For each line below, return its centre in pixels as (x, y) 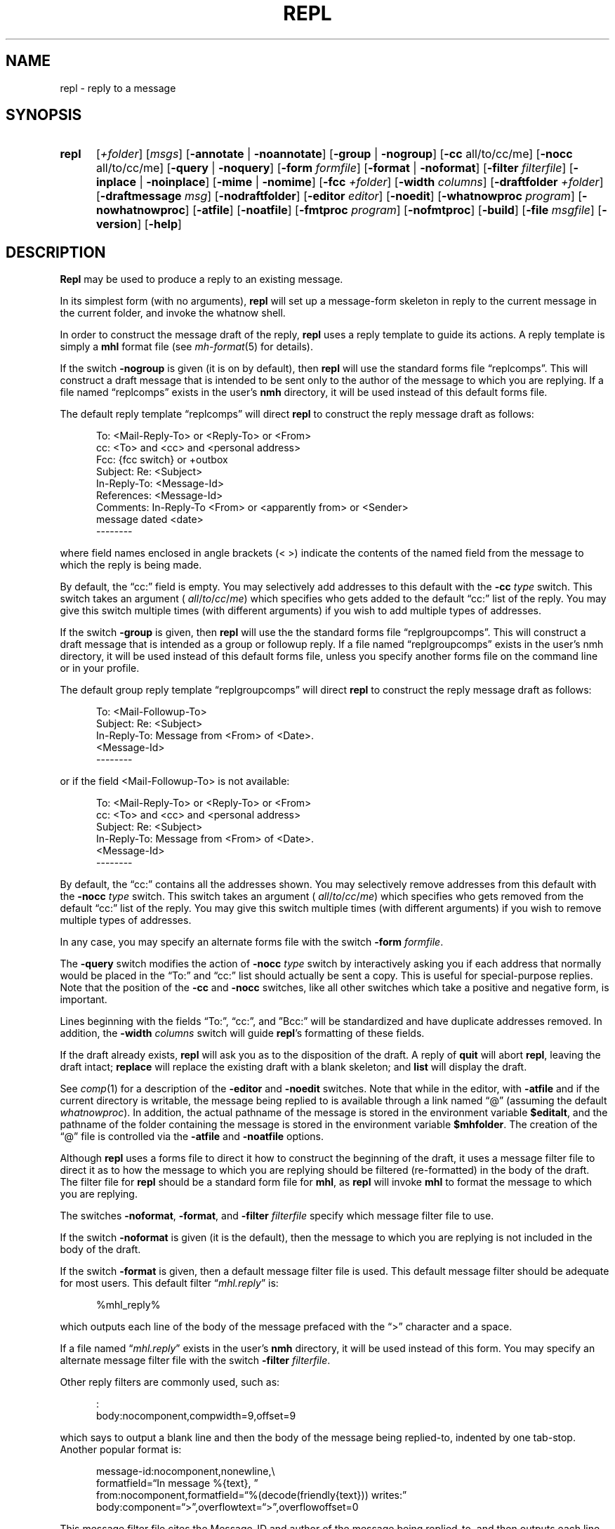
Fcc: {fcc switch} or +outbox (162, 460)
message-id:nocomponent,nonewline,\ (186, 1471)
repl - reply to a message (118, 88)
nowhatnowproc (140, 210)
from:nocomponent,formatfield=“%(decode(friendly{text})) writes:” (252, 1495)
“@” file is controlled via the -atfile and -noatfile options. (192, 1137)
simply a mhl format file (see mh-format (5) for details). (186, 347)
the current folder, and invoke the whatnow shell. (173, 313)
